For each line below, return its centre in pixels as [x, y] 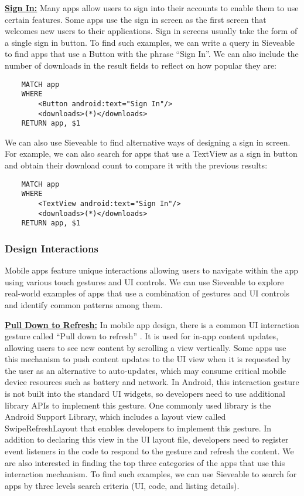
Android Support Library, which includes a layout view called [115, 416]
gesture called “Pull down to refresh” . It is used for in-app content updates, [142, 336]
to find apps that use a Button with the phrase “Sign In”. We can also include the [152, 54]
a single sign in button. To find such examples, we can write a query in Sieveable [150, 42]
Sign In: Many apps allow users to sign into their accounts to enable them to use [152, 8]
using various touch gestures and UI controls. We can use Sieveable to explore [144, 281]
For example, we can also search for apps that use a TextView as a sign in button [151, 153]
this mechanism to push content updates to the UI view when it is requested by [148, 359]
